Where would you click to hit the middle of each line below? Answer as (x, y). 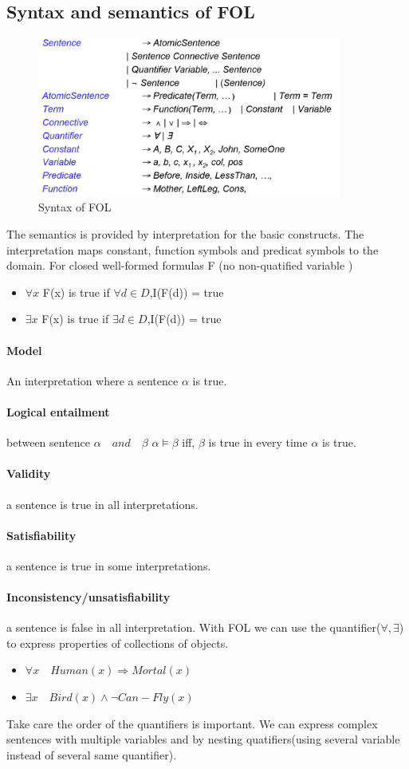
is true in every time (258, 442)
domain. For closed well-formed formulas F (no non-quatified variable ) (180, 265)
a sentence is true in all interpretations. (102, 504)
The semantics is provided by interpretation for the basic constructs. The (185, 233)
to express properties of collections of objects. (118, 643)
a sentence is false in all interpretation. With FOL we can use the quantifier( (194, 627)
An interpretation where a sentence (92, 380)
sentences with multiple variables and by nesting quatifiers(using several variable (203, 739)
